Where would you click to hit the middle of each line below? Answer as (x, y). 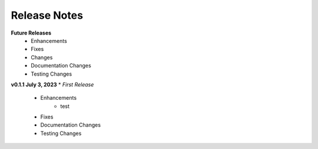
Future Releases (31, 33)
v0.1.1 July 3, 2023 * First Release (52, 84)
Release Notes (47, 15)
